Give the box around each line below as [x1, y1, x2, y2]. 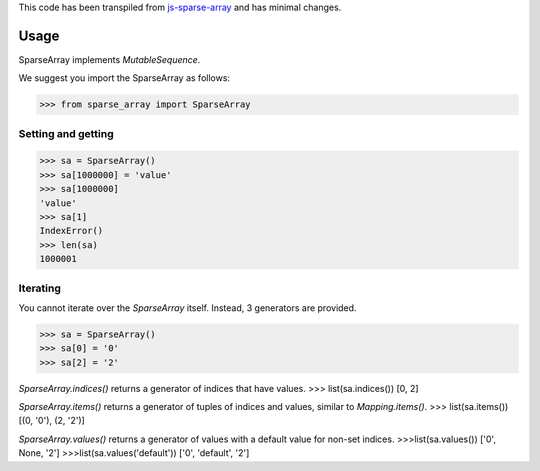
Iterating [18, 281, 62, 295]
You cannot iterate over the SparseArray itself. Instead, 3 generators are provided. [18, 301, 357, 314]
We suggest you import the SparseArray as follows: [18, 72, 230, 84]
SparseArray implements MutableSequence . [18, 53, 201, 65]
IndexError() [39, 225, 104, 237]
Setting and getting [18, 126, 114, 140]
